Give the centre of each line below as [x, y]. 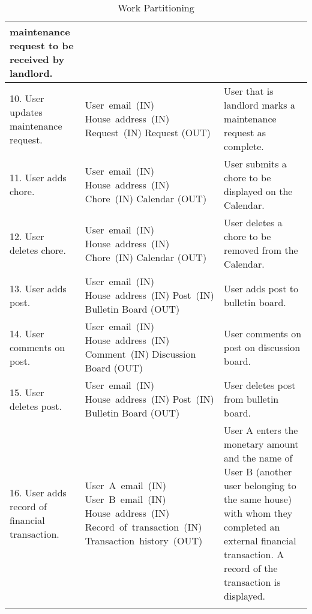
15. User [27, 392]
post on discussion [262, 347]
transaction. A [254, 554]
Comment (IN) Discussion [140, 354]
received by [37, 59]
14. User [27, 333]
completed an [252, 527]
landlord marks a [259, 105]
